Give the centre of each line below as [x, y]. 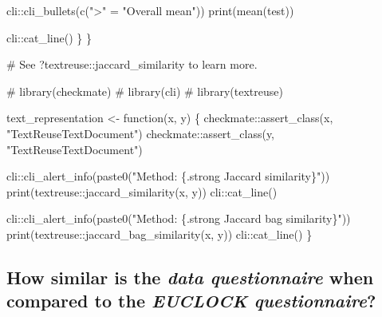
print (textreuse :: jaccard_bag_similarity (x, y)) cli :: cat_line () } [159, 234]
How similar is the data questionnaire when [190, 277]
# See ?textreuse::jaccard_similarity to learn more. [132, 64]
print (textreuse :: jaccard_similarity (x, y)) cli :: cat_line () [142, 191]
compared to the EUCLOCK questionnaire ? [191, 301]
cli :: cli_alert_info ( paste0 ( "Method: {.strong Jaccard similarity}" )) [168, 176]
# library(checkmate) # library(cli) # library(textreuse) [145, 91]
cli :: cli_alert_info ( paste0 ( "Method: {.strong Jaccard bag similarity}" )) [179, 218]
